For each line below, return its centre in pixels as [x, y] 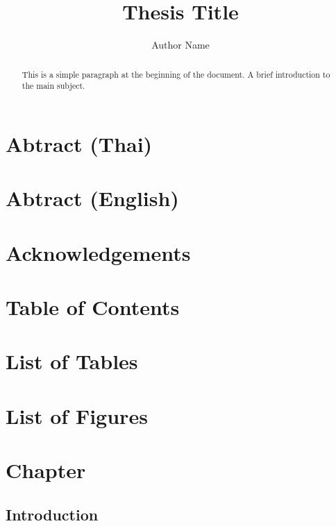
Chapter [46, 470]
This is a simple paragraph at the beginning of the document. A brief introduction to [176, 74]
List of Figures [77, 415]
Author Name [180, 45]
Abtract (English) [92, 198]
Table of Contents [93, 306]
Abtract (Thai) [79, 143]
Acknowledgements [98, 252]
